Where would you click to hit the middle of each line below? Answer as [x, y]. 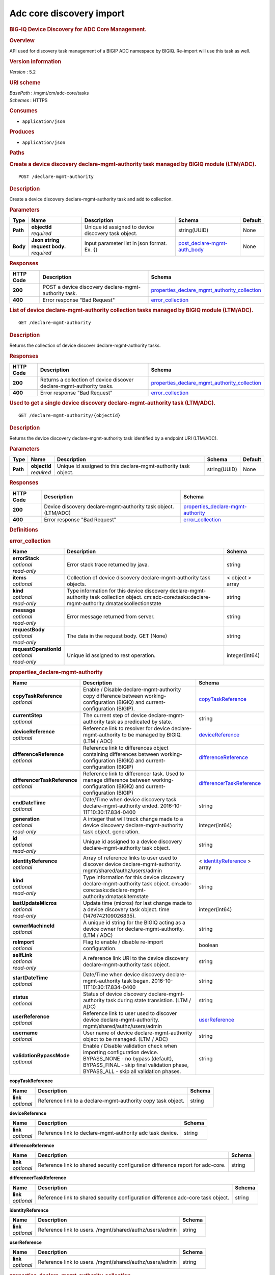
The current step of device [115, 716]
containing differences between [121, 754]
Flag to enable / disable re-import [123, 942]
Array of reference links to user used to [130, 858]
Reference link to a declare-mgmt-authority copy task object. [111, 1101]
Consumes [23, 111]
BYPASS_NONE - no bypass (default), [128, 1059]
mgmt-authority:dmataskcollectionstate [114, 603]
